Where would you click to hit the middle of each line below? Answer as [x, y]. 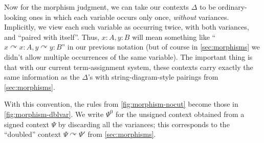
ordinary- [233, 7]
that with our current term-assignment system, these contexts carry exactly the [129, 67]
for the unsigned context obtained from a [180, 114]
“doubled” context [33, 134]
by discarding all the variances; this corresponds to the [144, 124]
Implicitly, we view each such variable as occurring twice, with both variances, [127, 27]
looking [16, 17]
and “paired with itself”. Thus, [52, 37]
